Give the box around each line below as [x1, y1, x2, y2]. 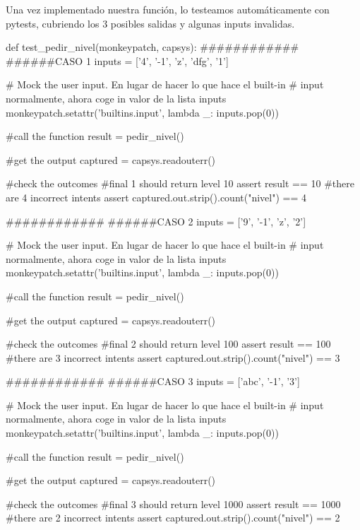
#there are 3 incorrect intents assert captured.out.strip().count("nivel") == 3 [6, 350, 340, 365]
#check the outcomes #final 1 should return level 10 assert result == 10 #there [6, 176, 355, 191]
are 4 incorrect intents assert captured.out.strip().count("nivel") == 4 [6, 189, 306, 204]
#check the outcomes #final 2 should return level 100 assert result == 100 [6, 336, 331, 351]
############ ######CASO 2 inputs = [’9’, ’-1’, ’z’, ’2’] [6, 213, 306, 228]
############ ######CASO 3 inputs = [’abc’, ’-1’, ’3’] [6, 374, 300, 389]
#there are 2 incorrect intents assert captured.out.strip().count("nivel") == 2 [6, 510, 340, 525]
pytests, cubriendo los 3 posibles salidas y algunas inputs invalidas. [6, 16, 295, 30]
